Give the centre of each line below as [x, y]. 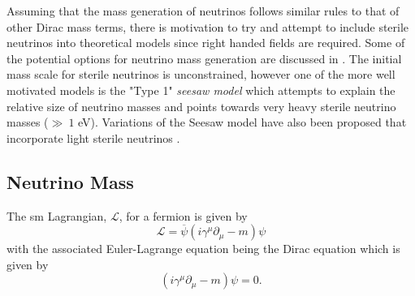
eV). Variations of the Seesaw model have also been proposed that [242, 122]
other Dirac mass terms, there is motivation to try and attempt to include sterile [208, 26]
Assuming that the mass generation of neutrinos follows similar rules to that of [203, 11]
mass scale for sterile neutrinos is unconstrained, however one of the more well [201, 74]
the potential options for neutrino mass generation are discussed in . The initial [204, 58]
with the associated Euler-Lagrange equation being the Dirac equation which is [203, 249]
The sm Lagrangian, [57, 215]
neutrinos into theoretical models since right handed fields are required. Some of [206, 43]
